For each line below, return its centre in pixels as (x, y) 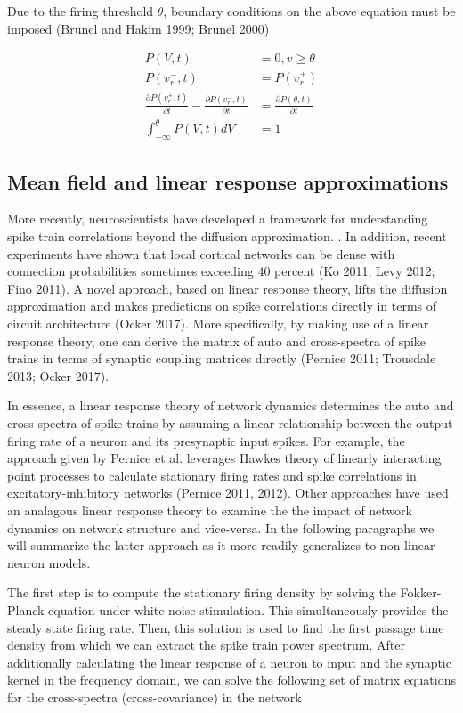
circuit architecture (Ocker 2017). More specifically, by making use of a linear (218, 323)
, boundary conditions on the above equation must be (309, 11)
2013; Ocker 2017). (58, 375)
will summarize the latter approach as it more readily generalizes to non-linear (221, 545)
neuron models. (49, 562)
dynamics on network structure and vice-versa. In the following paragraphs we (221, 527)
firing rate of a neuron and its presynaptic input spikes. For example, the (206, 440)
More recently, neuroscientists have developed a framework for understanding (218, 219)
